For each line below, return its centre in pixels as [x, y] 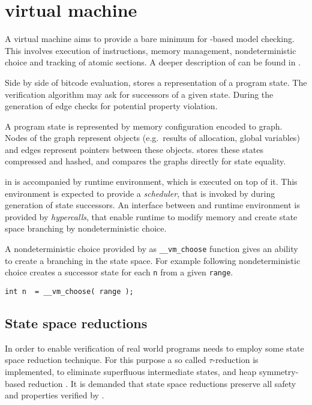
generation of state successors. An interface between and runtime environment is [152, 205]
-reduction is [235, 360]
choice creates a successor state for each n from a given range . [119, 272]
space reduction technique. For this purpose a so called [106, 360]
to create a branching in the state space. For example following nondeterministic [153, 260]
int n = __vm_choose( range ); [69, 291]
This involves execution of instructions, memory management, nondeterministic [151, 50]
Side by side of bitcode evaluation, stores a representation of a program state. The [156, 82]
